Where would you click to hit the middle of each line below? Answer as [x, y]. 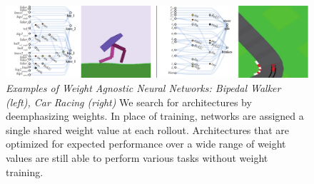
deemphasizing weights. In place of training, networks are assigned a [155, 116]
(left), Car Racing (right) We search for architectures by [129, 102]
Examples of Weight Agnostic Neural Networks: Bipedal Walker [143, 88]
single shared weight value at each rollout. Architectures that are [148, 129]
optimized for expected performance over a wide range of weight [146, 144]
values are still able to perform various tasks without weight [137, 158]
